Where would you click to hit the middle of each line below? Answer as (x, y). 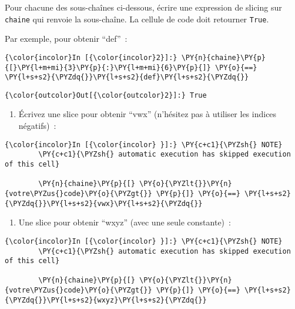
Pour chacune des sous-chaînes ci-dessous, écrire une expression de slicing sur (143, 7)
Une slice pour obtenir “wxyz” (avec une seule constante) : (125, 222)
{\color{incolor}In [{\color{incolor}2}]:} (91, 57)
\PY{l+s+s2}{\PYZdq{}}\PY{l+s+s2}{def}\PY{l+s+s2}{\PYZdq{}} (127, 77)
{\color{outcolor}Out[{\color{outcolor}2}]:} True (106, 95)
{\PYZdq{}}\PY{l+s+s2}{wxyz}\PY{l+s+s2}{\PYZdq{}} (106, 300)
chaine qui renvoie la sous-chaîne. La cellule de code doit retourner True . (137, 19)
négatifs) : (37, 126)
